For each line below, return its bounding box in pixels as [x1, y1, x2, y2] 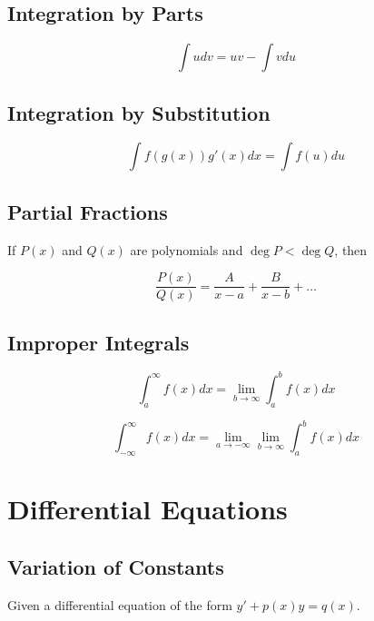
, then [334, 240, 368, 259]
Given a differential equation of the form [7, 595, 232, 614]
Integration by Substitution [7, 98, 271, 126]
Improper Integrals [7, 328, 190, 356]
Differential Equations [7, 490, 288, 527]
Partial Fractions [7, 197, 168, 225]
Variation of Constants [7, 552, 224, 580]
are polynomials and [130, 240, 243, 259]
